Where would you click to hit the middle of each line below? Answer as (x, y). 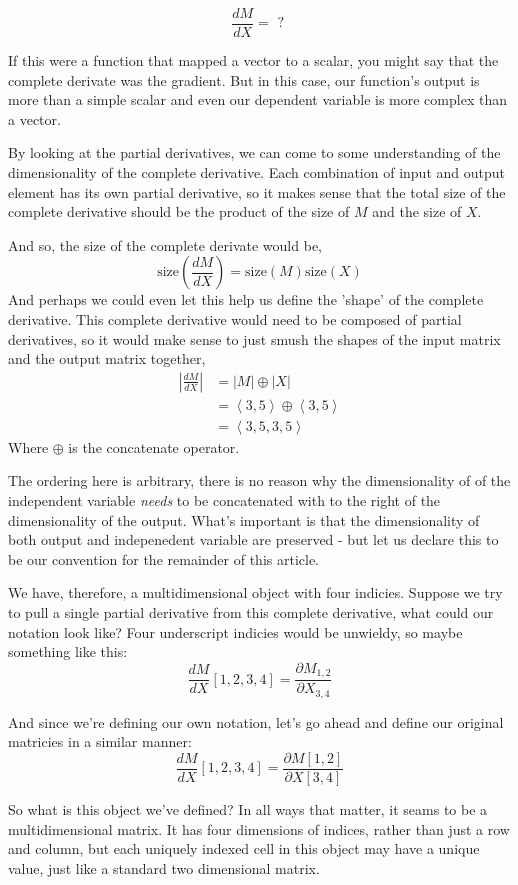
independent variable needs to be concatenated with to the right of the (224, 500)
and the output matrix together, (107, 358)
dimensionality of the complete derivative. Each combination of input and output (256, 172)
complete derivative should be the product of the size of (179, 211)
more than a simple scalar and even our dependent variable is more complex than (257, 99)
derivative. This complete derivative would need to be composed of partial (235, 319)
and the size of (417, 211)
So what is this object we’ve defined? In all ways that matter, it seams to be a (248, 809)
